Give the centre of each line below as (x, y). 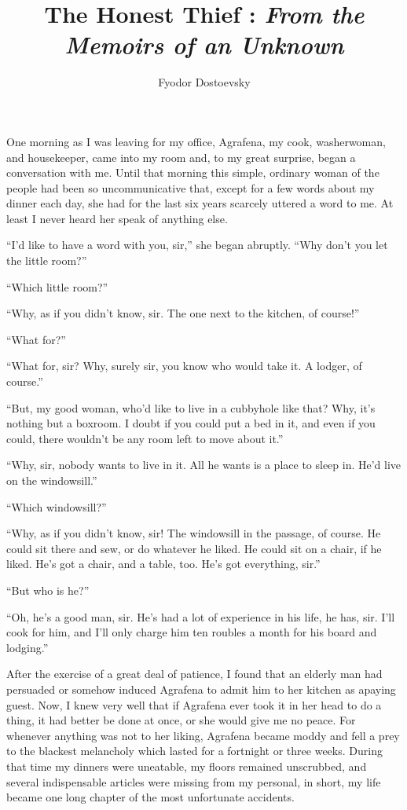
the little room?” (47, 260)
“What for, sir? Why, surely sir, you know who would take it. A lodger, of (184, 366)
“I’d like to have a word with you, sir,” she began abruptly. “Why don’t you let (197, 245)
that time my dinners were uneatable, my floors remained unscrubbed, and (187, 766)
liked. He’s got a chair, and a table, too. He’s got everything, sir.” (163, 564)
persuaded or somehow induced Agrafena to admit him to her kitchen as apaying (201, 689)
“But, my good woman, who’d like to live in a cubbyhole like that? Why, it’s (191, 407)
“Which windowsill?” (57, 506)
